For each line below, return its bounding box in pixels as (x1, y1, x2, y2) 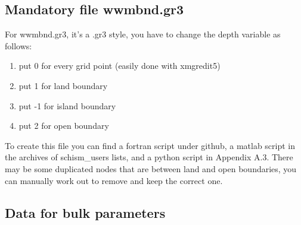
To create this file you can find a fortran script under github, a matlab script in (5, 139, 296, 151)
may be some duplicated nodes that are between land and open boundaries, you (5, 162, 297, 175)
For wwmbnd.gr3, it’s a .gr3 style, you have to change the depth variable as (5, 28, 281, 40)
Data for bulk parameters (5, 203, 166, 221)
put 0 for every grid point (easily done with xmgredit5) (18, 59, 221, 72)
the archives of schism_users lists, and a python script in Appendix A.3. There (5, 151, 293, 163)
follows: (5, 39, 32, 52)
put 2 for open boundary (18, 119, 109, 132)
